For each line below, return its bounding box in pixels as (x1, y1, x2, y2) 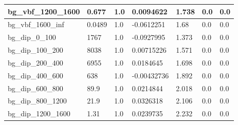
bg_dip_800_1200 (8, 95, 67, 106)
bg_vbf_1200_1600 (8, 6, 80, 16)
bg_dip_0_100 (8, 32, 56, 43)
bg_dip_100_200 (8, 45, 63, 55)
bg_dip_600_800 (8, 82, 63, 93)
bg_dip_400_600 (8, 70, 63, 80)
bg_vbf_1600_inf (8, 19, 64, 30)
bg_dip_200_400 (8, 57, 63, 68)
